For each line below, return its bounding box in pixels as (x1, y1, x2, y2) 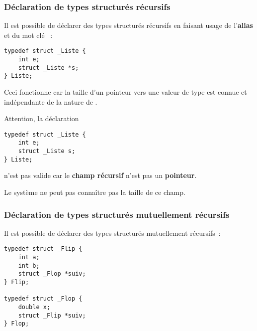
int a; (18, 254, 40, 261)
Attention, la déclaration (4, 113, 79, 124)
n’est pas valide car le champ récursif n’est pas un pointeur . (4, 170, 197, 180)
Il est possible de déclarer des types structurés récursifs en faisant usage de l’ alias (4, 20, 253, 30)
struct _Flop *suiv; (18, 270, 86, 278)
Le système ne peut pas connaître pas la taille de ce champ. (4, 187, 185, 197)
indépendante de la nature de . (4, 96, 97, 107)
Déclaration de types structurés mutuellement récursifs (4, 208, 230, 220)
